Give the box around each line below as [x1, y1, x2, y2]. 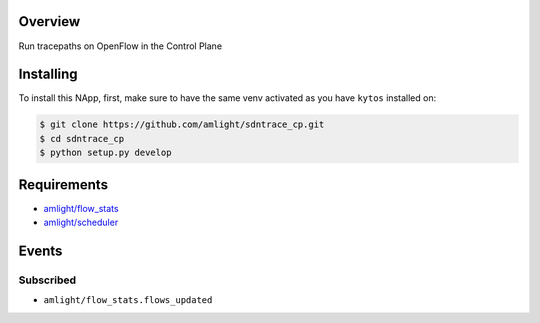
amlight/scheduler [43, 216, 119, 229]
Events [18, 242, 63, 259]
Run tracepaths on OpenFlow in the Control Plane [18, 40, 223, 52]
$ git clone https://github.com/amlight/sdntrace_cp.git [39, 119, 325, 130]
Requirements [18, 176, 109, 193]
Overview [18, 13, 81, 30]
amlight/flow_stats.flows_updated [43, 295, 213, 306]
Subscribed [18, 273, 77, 287]
